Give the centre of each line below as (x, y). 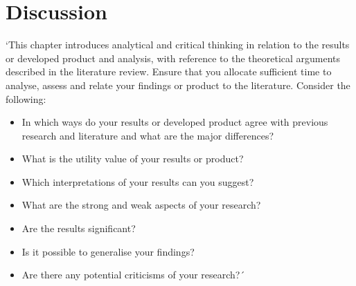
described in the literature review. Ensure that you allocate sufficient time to (169, 71)
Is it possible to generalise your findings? (108, 251)
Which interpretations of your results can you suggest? (138, 181)
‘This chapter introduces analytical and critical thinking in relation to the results (178, 45)
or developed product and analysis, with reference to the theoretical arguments (173, 58)
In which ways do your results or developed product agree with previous (175, 122)
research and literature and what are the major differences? (148, 135)
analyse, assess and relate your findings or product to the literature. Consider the (178, 85)
